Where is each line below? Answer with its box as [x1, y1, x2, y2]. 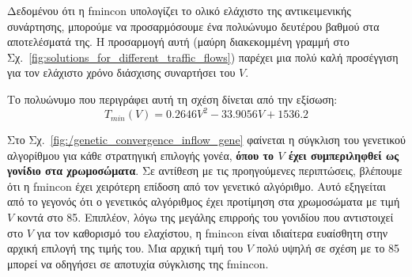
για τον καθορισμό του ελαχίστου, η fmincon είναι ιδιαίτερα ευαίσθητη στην [36, 224, 388, 241]
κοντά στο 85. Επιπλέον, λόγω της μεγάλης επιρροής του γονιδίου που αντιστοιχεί [17, 209, 394, 226]
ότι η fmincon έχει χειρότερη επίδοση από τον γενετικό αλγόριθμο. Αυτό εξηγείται [7, 177, 386, 194]
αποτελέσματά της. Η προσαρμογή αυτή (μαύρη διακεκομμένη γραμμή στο [7, 33, 350, 50]
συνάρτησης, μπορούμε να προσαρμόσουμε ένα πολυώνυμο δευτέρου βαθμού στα [7, 17, 380, 34]
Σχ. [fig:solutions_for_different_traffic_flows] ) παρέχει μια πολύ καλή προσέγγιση [7, 48, 399, 65]
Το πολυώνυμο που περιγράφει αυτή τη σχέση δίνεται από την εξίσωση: [7, 90, 338, 107]
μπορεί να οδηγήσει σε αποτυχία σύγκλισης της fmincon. [7, 255, 269, 271]
